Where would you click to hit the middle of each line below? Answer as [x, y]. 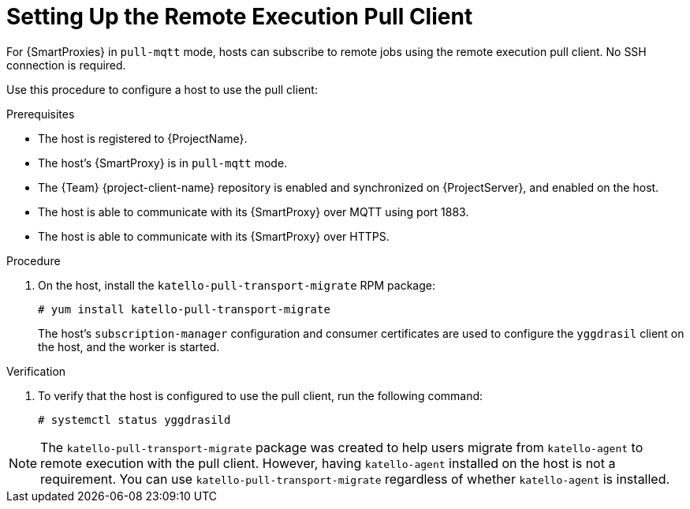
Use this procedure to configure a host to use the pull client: [162, 89]
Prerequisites [41, 114]
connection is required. [66, 65]
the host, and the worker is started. [129, 346]
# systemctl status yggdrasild [134, 419]
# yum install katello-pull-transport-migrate [184, 309]
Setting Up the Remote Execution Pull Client [240, 17]
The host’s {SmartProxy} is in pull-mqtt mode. [163, 163]
